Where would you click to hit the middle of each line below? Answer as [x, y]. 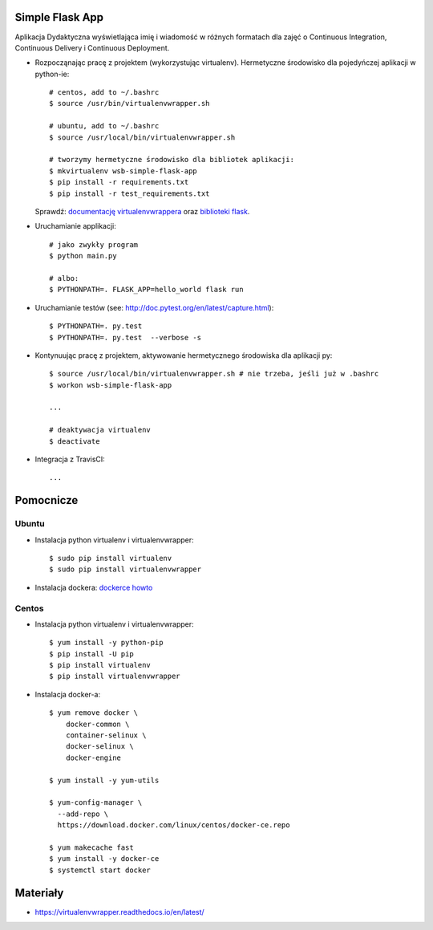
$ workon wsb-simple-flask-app [111, 385]
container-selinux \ [106, 735]
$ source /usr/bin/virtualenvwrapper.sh [129, 104]
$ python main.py [83, 256]
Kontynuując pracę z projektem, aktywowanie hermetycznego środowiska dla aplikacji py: [184, 355]
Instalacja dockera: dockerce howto [94, 587]
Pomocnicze [47, 500]
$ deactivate [75, 441]
